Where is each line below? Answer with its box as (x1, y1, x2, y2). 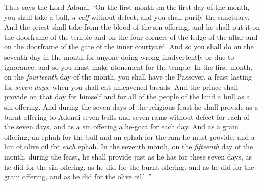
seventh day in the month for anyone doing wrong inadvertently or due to (4, 51, 234, 62)
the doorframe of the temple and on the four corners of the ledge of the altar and (4, 31, 258, 42)
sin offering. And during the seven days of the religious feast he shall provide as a (4, 101, 258, 112)
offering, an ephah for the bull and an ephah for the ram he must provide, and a (4, 131, 255, 142)
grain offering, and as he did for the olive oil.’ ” (4, 171, 152, 182)
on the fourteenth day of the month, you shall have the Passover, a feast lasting (4, 71, 252, 82)
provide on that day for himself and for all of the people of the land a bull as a (4, 91, 250, 102)
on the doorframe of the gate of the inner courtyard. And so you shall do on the (4, 41, 254, 52)
